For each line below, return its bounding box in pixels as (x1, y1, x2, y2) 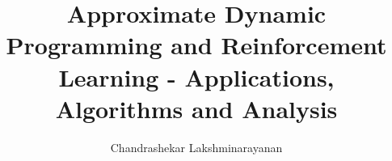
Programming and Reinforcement (6, 28, 387, 61)
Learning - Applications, (58, 60, 335, 93)
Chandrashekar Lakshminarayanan (110, 138, 283, 155)
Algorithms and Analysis (55, 91, 338, 125)
